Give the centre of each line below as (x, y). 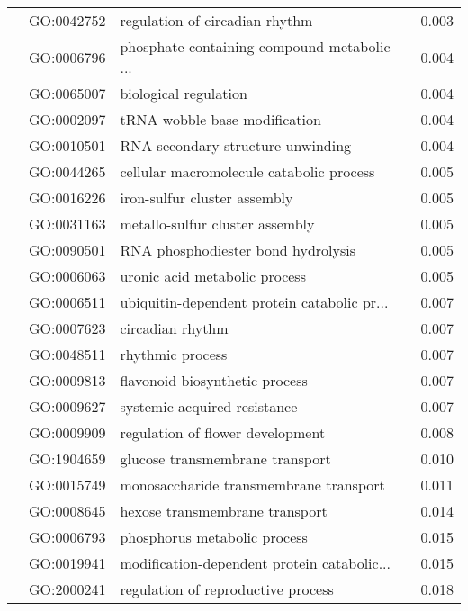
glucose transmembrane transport (225, 458)
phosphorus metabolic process (214, 537)
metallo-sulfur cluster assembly (217, 224)
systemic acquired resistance (209, 406)
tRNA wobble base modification (220, 119)
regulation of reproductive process (227, 589)
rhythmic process (174, 354)
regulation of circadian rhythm (216, 20)
